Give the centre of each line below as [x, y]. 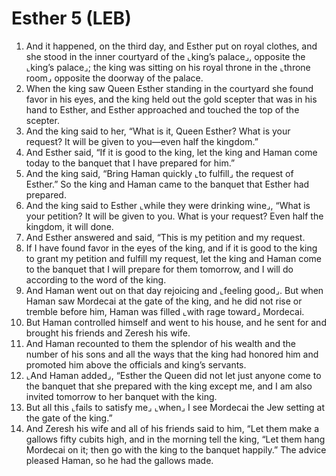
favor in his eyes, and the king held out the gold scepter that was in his [171, 99]
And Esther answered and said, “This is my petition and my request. [165, 237]
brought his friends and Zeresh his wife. [108, 333]
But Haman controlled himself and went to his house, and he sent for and [176, 322]
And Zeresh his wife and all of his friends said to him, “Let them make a [172, 428]
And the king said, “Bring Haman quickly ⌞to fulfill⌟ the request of [159, 173]
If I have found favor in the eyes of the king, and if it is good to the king [171, 248]
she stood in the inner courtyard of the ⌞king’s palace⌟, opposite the [165, 56]
